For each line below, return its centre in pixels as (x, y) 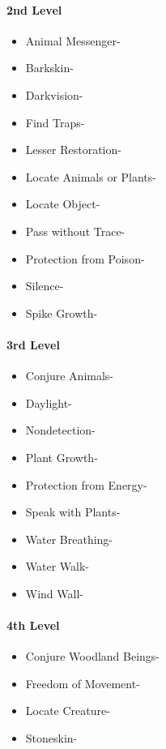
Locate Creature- (68, 710)
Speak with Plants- (73, 512)
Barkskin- (49, 68)
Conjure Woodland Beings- (93, 656)
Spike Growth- (62, 312)
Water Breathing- (69, 539)
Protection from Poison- (85, 258)
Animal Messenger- (73, 40)
